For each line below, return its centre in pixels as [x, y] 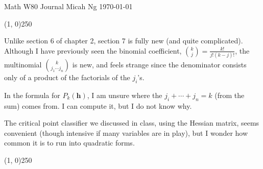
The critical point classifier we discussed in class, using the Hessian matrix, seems [132, 123]
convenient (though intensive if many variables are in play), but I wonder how [126, 132]
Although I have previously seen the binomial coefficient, [93, 50]
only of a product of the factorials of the [67, 77]
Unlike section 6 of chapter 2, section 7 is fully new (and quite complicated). [124, 41]
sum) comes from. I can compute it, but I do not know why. [98, 105]
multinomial [23, 65]
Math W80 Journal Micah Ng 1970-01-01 [68, 6]
